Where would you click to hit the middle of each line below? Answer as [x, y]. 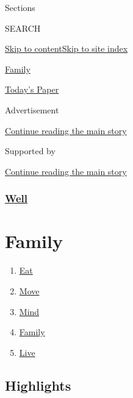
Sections [20, 7]
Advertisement [32, 109]
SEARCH [23, 28]
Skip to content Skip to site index [66, 48]
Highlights [38, 385]
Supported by [30, 151]
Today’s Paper [32, 89]
